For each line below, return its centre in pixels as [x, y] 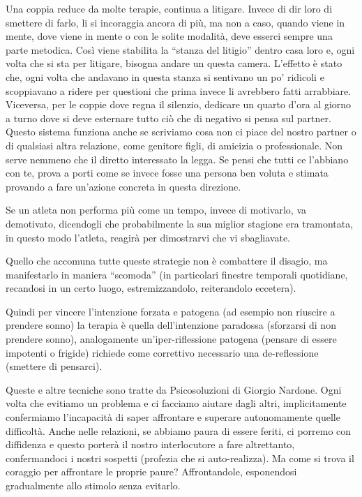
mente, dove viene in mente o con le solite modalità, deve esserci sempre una [169, 36]
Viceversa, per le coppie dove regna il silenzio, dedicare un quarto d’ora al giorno [179, 104]
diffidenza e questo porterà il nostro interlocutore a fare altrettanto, [150, 444]
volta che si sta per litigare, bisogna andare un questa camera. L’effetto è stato [174, 63]
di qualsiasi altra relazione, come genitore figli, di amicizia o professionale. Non [174, 145]
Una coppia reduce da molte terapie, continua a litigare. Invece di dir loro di [169, 8]
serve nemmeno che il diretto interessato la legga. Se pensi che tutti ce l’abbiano [177, 159]
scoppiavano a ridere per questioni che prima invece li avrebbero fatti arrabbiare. [179, 90]
